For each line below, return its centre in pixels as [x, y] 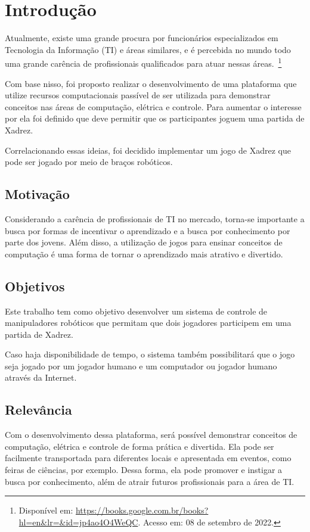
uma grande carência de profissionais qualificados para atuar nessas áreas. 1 [143, 62]
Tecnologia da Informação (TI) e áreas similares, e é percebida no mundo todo [148, 49]
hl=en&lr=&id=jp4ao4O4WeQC [78, 522]
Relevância [38, 410]
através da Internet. [41, 377]
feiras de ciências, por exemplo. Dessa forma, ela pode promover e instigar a [144, 470]
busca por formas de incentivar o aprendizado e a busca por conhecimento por [148, 230]
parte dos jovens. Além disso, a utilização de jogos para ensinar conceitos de [144, 242]
